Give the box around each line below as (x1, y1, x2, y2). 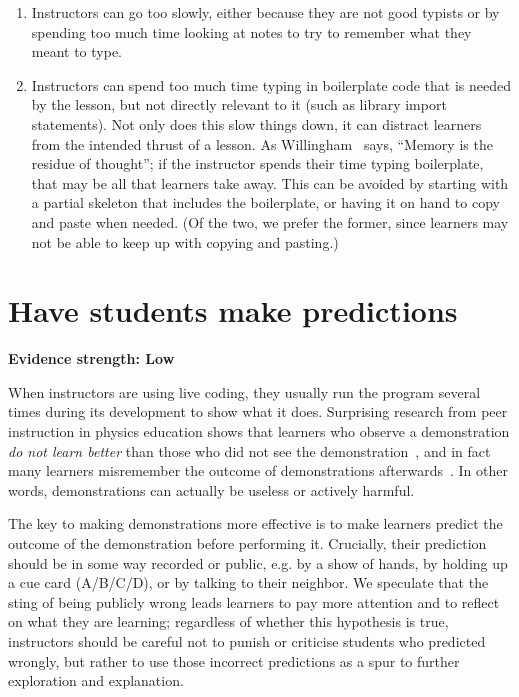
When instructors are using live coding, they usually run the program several (8, 381, 481, 402)
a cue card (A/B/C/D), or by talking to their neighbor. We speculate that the (8, 572, 489, 593)
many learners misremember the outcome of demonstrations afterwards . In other (8, 460, 509, 481)
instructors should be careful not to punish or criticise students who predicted (8, 630, 486, 651)
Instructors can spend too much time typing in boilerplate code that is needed (31, 74, 511, 95)
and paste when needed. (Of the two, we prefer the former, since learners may (31, 211, 509, 232)
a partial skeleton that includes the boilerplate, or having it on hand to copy (31, 192, 500, 213)
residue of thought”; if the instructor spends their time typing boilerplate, (31, 153, 484, 174)
